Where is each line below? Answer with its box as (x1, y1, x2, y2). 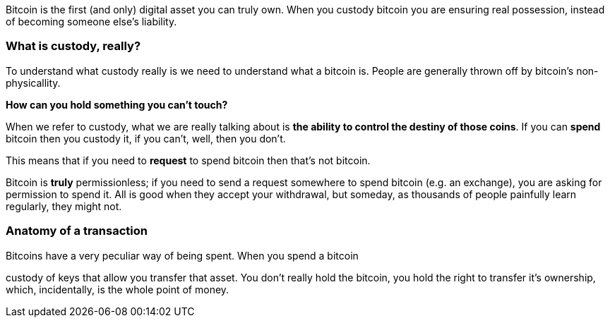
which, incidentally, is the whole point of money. (6, 283, 229, 295)
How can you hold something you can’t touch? (6, 98, 228, 111)
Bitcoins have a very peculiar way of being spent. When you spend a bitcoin (6, 249, 359, 262)
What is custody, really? (6, 39, 141, 54)
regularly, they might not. (6, 200, 122, 212)
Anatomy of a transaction (6, 224, 148, 238)
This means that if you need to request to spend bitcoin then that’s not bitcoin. (6, 154, 371, 166)
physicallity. (6, 76, 61, 89)
